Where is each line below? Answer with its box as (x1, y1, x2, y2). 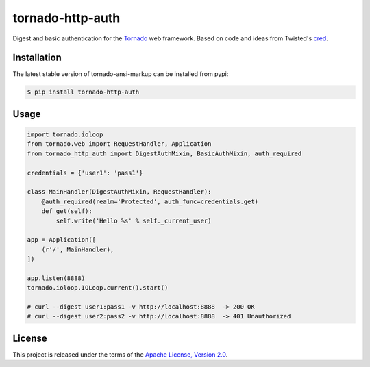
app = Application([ (27, 236, 96, 244)
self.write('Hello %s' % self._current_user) (56, 216, 212, 225)
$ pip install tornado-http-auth (27, 88, 140, 96)
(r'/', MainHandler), (41, 245, 114, 253)
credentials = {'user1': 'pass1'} (27, 168, 143, 177)
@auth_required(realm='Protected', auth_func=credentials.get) (41, 197, 259, 205)
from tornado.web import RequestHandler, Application (27, 140, 212, 148)
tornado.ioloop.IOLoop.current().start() (27, 284, 169, 292)
